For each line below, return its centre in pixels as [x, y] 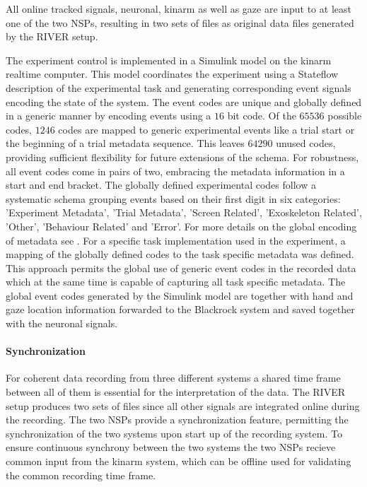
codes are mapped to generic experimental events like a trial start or [206, 129]
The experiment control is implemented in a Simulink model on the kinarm [169, 60]
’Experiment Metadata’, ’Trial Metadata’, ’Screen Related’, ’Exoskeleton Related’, [184, 212]
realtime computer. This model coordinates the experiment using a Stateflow [172, 74]
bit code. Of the [262, 116]
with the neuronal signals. [62, 323]
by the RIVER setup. [52, 36]
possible [345, 116]
